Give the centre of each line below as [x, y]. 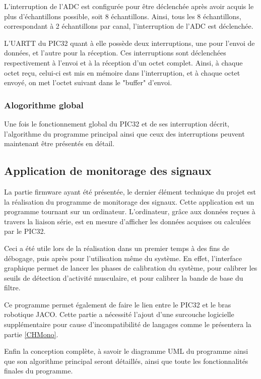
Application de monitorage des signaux [108, 171]
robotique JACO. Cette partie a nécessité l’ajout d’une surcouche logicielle [119, 314]
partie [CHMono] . [31, 334]
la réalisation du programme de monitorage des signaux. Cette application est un [129, 201]
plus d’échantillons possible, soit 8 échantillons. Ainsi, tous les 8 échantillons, [123, 16]
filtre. [12, 288]
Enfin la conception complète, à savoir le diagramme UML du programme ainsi [126, 351]
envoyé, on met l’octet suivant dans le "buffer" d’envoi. [88, 82]
